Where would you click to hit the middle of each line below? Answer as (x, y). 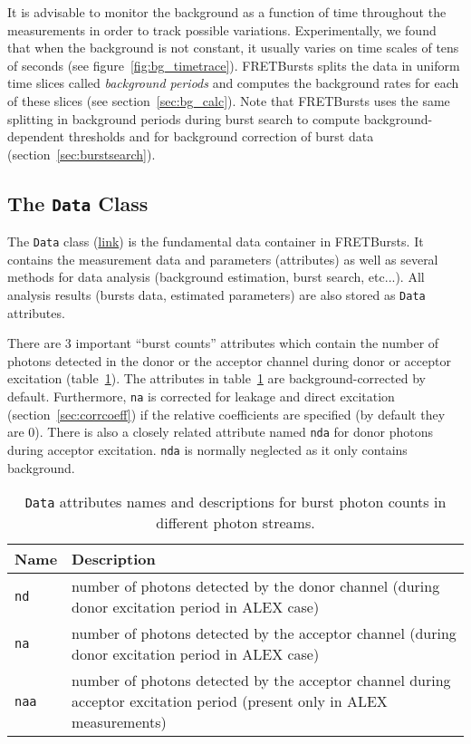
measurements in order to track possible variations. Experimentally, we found (222, 29)
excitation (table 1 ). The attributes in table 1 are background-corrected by (216, 378)
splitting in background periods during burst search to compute (184, 118)
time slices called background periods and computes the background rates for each (233, 83)
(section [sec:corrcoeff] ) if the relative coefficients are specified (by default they (226, 414)
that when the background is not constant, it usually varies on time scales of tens (233, 48)
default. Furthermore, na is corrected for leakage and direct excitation (201, 396)
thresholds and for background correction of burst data (221, 136)
